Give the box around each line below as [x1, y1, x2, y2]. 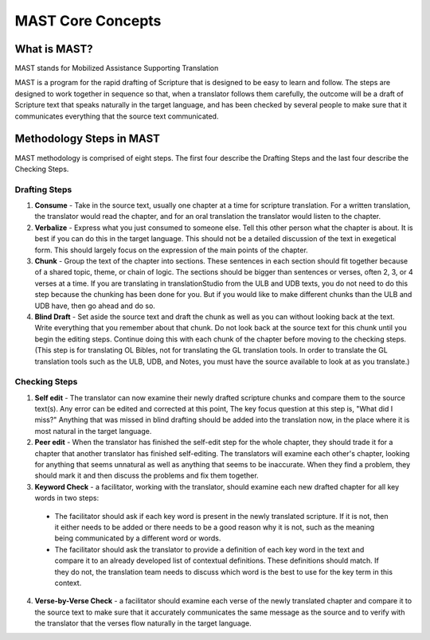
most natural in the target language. [34, 426, 152, 435]
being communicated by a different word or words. [54, 533, 221, 543]
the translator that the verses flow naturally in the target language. [34, 619, 252, 628]
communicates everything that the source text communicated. [14, 111, 219, 121]
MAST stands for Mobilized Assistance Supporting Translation [14, 64, 219, 73]
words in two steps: [34, 494, 100, 503]
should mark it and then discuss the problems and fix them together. [34, 470, 259, 481]
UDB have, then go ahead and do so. [34, 301, 155, 310]
